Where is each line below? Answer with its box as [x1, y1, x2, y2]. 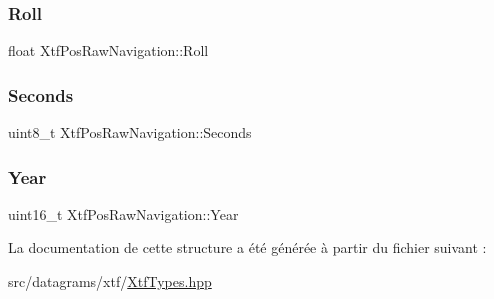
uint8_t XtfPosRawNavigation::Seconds [8, 122, 252, 143]
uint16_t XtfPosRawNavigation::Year [8, 203, 239, 224]
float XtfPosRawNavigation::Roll [8, 40, 209, 61]
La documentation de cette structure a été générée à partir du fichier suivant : [8, 237, 487, 258]
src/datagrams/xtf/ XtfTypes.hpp [8, 271, 212, 292]
